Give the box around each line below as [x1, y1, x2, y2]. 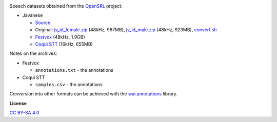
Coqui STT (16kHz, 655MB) [35, 41, 93, 47]
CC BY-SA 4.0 [9, 110, 39, 116]
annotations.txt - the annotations [35, 67, 114, 73]
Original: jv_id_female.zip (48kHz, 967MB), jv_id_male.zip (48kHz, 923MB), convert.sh [35, 27, 217, 33]
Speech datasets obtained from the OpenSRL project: [9, 3, 123, 9]
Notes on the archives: [9, 50, 57, 56]
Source [35, 19, 51, 26]
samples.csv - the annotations [35, 81, 103, 87]
